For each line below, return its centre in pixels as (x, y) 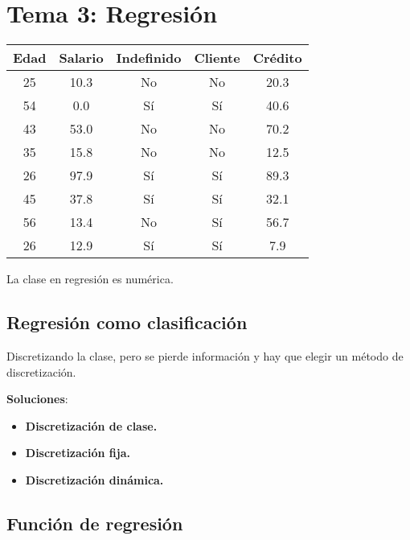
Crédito (277, 58)
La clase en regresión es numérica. (90, 279)
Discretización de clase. (91, 425)
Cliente (217, 58)
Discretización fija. (78, 453)
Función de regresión (95, 523)
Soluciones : (37, 399)
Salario (81, 58)
